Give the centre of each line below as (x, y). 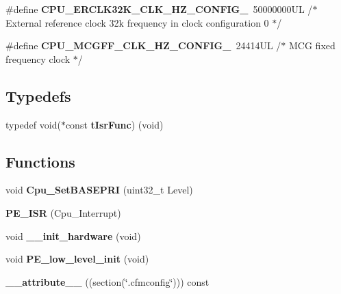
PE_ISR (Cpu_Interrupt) (63, 212)
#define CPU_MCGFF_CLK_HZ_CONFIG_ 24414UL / (143, 45)
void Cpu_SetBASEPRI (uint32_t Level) (99, 190)
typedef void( (33, 124)
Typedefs (38, 95)
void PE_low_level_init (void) (77, 259)
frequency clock (38, 58)
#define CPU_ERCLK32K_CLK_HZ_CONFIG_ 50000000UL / (159, 9)
